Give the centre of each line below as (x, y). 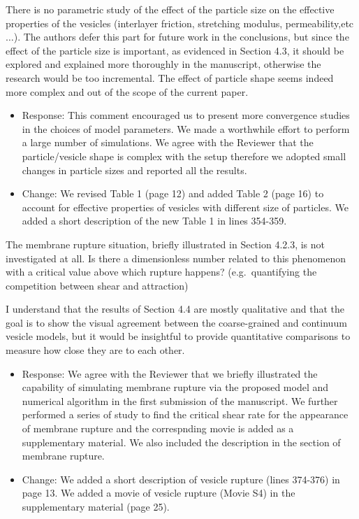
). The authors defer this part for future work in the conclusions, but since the (181, 37)
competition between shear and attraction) (97, 285)
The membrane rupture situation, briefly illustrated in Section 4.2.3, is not (166, 244)
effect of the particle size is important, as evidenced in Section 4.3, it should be (175, 50)
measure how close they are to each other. (95, 350)
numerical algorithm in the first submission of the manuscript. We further (180, 400)
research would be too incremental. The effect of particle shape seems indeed (170, 77)
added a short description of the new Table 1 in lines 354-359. (154, 221)
